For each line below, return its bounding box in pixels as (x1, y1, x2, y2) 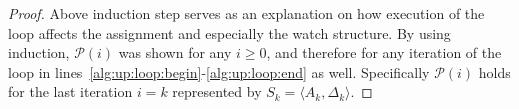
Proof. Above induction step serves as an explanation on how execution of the (8, 3, 485, 23)
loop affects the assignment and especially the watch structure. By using (8, 22, 451, 43)
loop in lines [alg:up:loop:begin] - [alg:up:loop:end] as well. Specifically (8, 61, 430, 82)
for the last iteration (8, 81, 133, 102)
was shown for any (118, 42, 232, 63)
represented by (172, 81, 262, 102)
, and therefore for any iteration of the (266, 42, 502, 63)
